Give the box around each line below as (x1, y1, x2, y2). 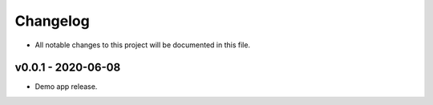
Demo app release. (34, 82, 98, 91)
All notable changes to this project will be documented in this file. (34, 40, 251, 50)
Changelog (14, 12, 90, 30)
